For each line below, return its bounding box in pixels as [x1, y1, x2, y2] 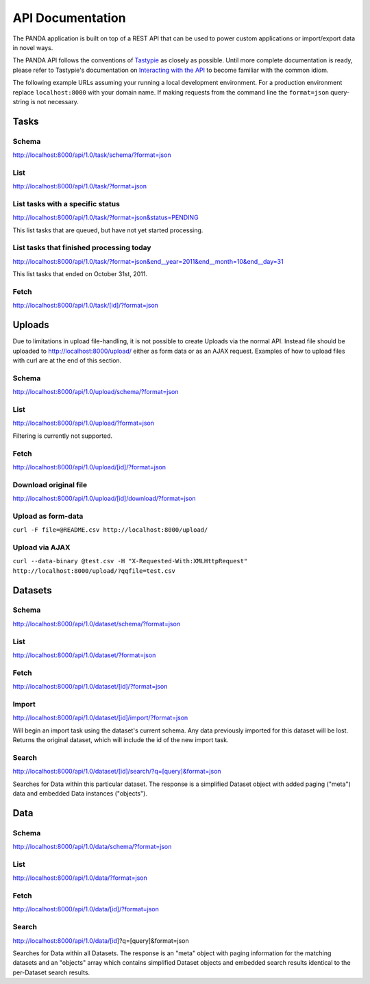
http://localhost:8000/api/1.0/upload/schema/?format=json [12, 388, 179, 396]
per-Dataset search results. [12, 968, 90, 976]
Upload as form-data [12, 511, 84, 521]
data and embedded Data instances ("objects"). [12, 789, 147, 798]
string [12, 97, 29, 106]
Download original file [12, 480, 88, 489]
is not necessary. [30, 97, 79, 106]
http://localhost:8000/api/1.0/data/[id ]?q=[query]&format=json [12, 936, 189, 945]
